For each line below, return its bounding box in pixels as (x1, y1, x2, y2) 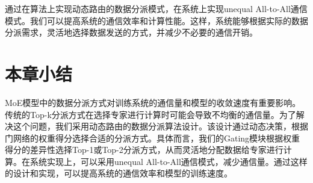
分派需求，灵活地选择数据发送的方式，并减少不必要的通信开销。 (5, 26, 258, 39)
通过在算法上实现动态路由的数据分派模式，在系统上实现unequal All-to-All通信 (5, 2, 308, 14)
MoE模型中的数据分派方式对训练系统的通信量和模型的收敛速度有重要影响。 (5, 96, 301, 108)
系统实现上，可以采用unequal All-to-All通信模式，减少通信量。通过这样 (29, 155, 308, 167)
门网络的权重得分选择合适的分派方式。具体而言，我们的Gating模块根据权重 (5, 131, 300, 144)
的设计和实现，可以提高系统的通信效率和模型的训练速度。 (5, 167, 232, 179)
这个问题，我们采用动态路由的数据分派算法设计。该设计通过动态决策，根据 (13, 120, 308, 132)
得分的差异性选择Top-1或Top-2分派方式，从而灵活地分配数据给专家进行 (5, 143, 284, 156)
